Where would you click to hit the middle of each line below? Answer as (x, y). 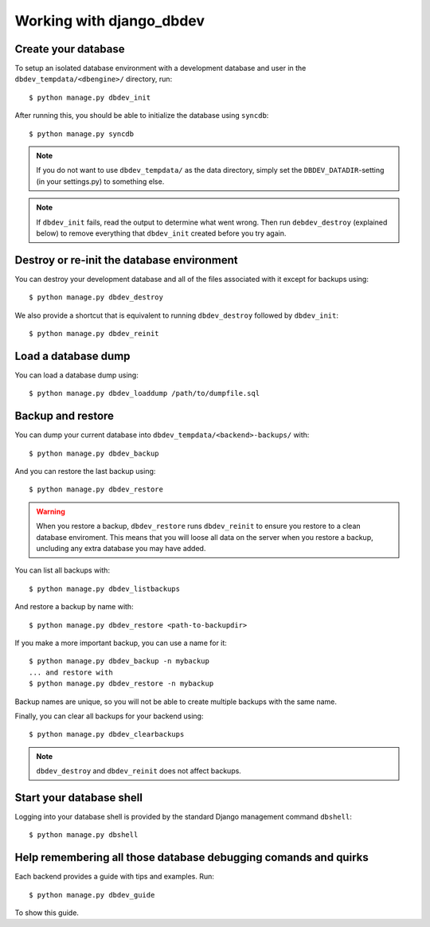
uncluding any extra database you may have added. (121, 548)
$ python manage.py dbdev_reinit (94, 334)
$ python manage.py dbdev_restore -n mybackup (121, 684)
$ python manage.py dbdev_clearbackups (107, 734)
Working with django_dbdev (110, 21)
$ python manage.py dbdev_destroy (96, 297)
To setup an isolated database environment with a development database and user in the (160, 68)
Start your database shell (79, 798)
